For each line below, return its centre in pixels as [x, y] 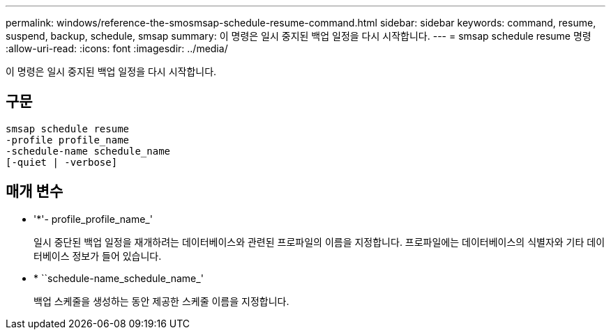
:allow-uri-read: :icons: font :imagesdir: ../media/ [117, 48]
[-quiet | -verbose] [62, 162]
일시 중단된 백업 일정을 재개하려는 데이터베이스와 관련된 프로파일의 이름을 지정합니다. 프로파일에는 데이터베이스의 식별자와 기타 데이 [319, 242]
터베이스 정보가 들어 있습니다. [98, 256]
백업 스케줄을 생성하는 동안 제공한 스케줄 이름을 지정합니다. [161, 301]
